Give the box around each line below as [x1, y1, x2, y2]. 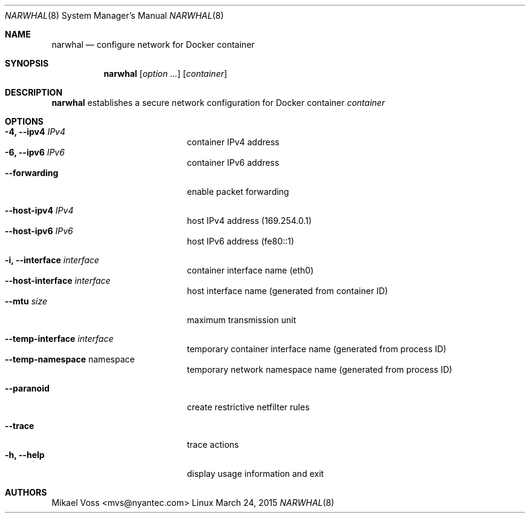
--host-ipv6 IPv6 [5, 226, 73, 236]
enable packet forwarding [187, 186, 289, 197]
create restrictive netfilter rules [187, 402, 310, 412]
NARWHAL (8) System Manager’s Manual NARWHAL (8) [5, 10, 224, 21]
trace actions [187, 439, 239, 450]
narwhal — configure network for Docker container [51, 39, 255, 50]
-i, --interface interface [5, 255, 99, 265]
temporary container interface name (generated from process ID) [187, 344, 447, 354]
